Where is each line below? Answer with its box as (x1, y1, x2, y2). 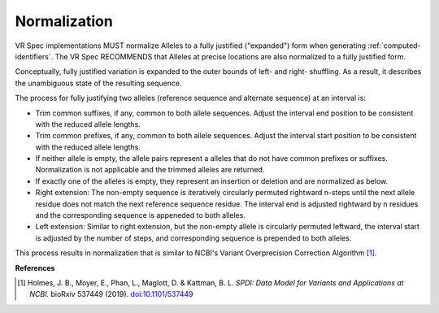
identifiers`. (15, 51, 54, 61)
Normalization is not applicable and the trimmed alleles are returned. (35, 165, 265, 175)
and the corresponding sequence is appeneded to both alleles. (35, 211, 246, 220)
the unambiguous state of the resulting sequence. (15, 78, 182, 88)
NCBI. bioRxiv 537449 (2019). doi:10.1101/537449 (29, 289, 194, 299)
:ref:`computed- (367, 41, 422, 50)
